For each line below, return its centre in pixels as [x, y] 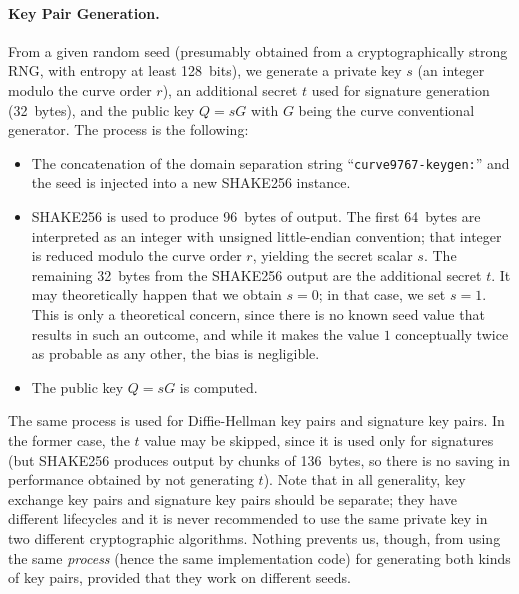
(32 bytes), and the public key [101, 109]
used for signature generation [400, 89]
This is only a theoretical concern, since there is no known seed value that [258, 313]
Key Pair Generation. [84, 12]
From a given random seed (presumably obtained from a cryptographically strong [258, 50]
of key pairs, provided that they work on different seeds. [179, 577]
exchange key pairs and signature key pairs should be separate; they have [232, 498]
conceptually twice [452, 333]
